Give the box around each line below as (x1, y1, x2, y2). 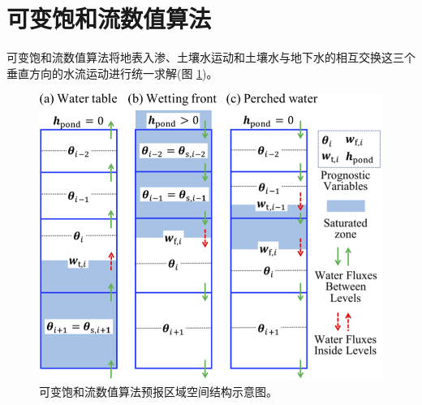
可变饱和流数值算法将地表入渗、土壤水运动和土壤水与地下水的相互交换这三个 (6, 49, 416, 66)
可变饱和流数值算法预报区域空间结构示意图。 (39, 383, 278, 400)
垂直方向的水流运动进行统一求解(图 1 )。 (6, 64, 218, 81)
